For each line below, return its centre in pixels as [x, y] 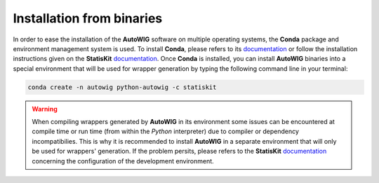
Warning [45, 109]
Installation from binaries [88, 18]
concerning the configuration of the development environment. [123, 161]
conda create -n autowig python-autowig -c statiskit [122, 87]
